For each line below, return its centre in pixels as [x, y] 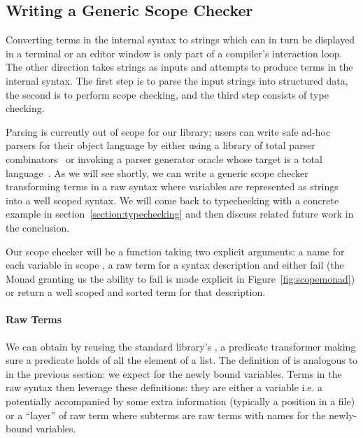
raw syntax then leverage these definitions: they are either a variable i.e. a [164, 387]
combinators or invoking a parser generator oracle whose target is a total [164, 158]
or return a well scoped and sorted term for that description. [136, 292]
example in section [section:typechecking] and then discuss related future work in [180, 214]
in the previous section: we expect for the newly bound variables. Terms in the [174, 373]
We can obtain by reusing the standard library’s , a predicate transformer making [181, 346]
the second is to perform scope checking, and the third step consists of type [167, 94]
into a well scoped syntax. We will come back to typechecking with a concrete [172, 200]
